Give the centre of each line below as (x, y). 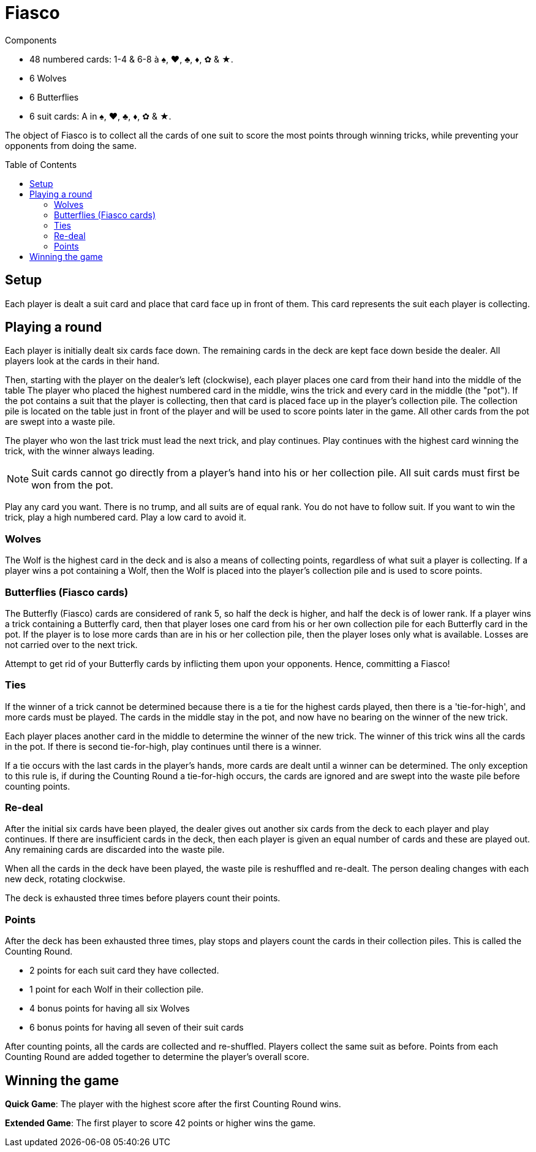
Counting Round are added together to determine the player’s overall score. (157, 1057)
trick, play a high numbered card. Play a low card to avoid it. (126, 517)
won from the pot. (72, 485)
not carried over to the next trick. (71, 644)
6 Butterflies (54, 97)
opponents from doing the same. (71, 145)
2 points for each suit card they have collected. (124, 971)
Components (31, 40)
